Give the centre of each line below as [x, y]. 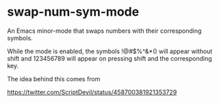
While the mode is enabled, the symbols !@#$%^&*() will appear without [110, 51]
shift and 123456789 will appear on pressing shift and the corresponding [109, 58]
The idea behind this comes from [54, 78]
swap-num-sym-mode [73, 12]
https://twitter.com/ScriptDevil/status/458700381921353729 [92, 92]
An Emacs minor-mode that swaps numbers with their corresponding [104, 31]
